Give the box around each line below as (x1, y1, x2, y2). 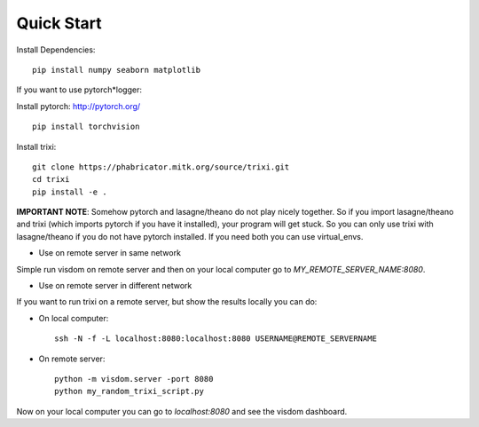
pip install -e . (32, 186, 107, 197)
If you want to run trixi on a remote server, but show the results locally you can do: (16, 297, 318, 307)
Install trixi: (16, 141, 57, 152)
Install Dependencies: (16, 44, 96, 55)
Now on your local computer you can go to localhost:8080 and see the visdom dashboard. (16, 406, 348, 416)
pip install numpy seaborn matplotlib (32, 65, 201, 75)
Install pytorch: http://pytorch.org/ (16, 100, 141, 111)
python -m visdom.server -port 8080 (54, 374, 214, 384)
